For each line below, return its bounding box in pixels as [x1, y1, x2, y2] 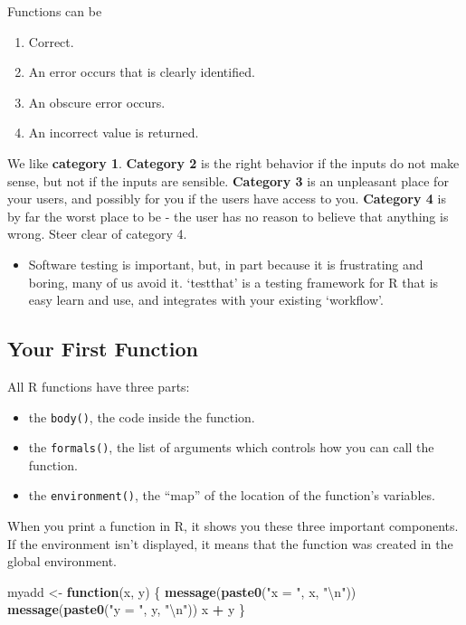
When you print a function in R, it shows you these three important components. [7, 516, 459, 535]
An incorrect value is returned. [28, 123, 199, 142]
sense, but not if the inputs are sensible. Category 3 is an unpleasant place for [7, 171, 449, 190]
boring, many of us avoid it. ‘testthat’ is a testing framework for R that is [28, 272, 439, 291]
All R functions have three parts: [7, 376, 190, 395]
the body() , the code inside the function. [28, 407, 255, 426]
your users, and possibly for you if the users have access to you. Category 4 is [7, 189, 446, 208]
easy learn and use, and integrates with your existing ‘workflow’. [28, 290, 384, 309]
